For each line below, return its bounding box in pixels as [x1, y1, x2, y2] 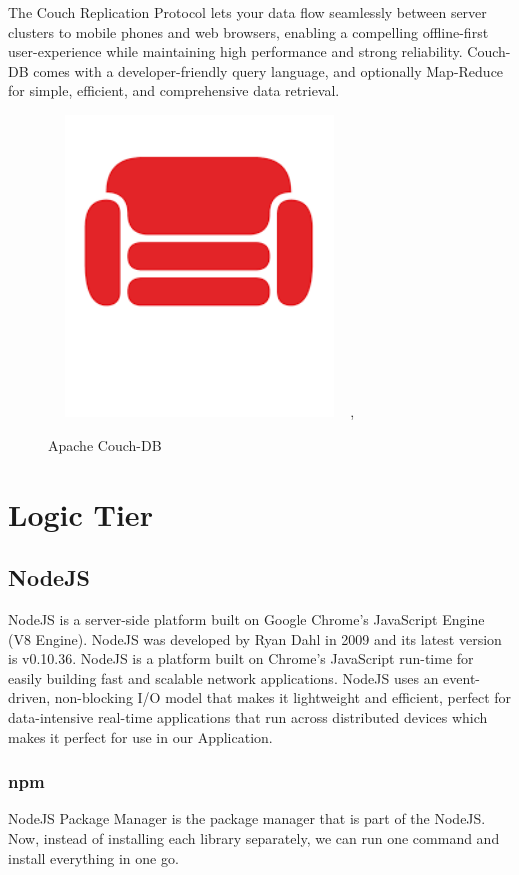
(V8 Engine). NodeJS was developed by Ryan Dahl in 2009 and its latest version [8, 628, 502, 649]
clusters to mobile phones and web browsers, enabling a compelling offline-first [8, 21, 489, 42]
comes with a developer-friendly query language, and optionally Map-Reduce [33, 60, 504, 81]
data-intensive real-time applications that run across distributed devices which [8, 707, 488, 728]
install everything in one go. [8, 847, 179, 868]
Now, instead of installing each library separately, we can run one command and [8, 828, 500, 849]
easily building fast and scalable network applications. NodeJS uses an [8, 667, 439, 688]
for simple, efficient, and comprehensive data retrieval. [8, 80, 340, 101]
